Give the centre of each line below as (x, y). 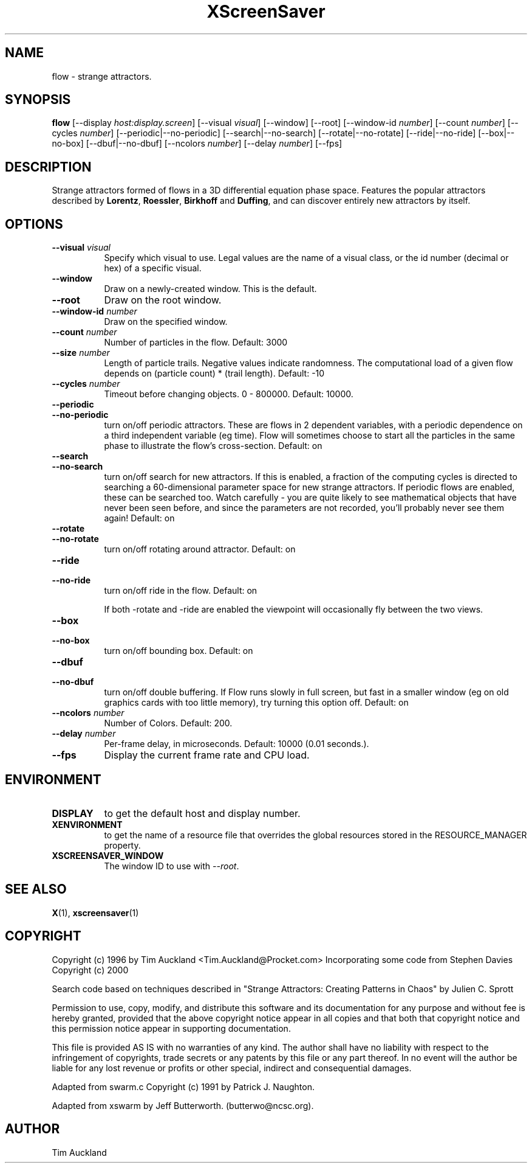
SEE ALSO (36, 889)
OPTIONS (34, 224)
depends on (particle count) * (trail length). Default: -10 (214, 374)
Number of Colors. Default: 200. (168, 723)
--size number (81, 353)
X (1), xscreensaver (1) (95, 912)
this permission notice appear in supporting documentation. (171, 1028)
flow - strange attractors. (102, 76)
